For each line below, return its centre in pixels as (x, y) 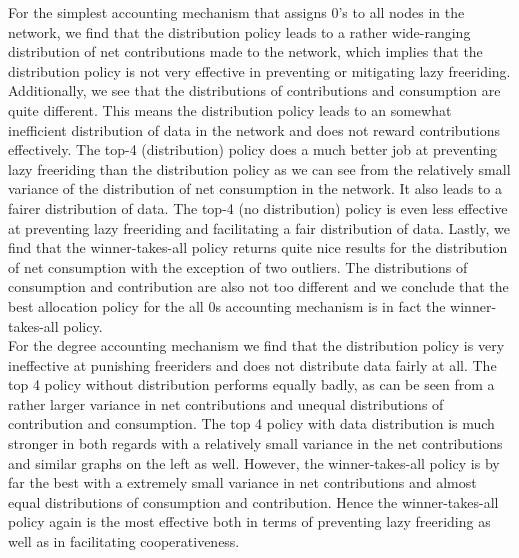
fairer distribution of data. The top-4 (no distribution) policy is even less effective (258, 207)
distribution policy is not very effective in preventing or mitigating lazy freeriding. (259, 70)
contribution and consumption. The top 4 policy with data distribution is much (251, 423)
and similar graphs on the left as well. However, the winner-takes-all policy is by (254, 462)
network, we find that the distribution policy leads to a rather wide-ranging (239, 31)
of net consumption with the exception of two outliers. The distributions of (238, 266)
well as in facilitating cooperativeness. (124, 541)
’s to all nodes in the (401, 12)
